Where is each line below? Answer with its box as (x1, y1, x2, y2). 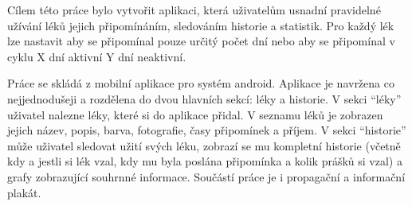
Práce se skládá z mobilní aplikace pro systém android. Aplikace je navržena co (7, 75, 394, 91)
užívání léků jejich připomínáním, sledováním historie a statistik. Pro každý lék (7, 17, 394, 33)
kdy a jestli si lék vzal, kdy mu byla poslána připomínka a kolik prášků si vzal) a (7, 153, 402, 169)
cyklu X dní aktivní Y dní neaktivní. (7, 48, 186, 64)
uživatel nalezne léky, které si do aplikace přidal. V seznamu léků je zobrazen (7, 106, 383, 122)
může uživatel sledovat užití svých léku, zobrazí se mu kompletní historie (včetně (7, 137, 401, 154)
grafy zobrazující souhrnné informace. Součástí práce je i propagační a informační (7, 168, 406, 185)
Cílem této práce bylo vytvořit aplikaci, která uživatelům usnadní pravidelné (7, 2, 381, 17)
